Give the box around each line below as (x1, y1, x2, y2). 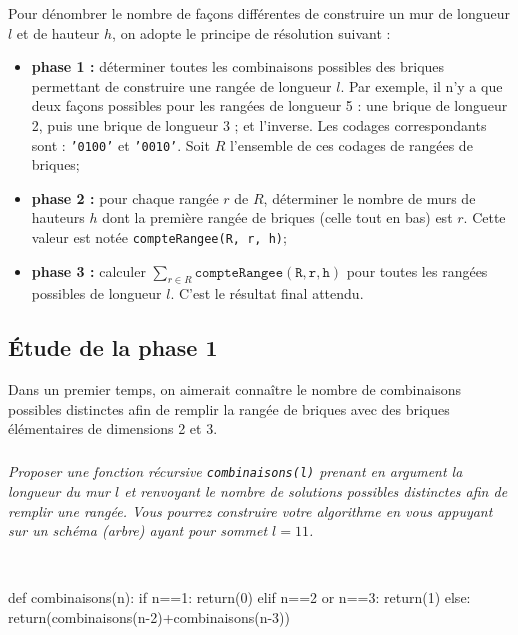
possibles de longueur (31, 283, 162, 304)
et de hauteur (16, 22, 100, 43)
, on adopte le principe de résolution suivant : (112, 22, 391, 43)
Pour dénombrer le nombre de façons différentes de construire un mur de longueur (8, 3, 511, 23)
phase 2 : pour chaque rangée (31, 187, 219, 208)
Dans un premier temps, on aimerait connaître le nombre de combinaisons (8, 379, 461, 400)
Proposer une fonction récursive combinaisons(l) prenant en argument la (8, 461, 463, 482)
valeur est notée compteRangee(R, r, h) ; (31, 227, 287, 247)
